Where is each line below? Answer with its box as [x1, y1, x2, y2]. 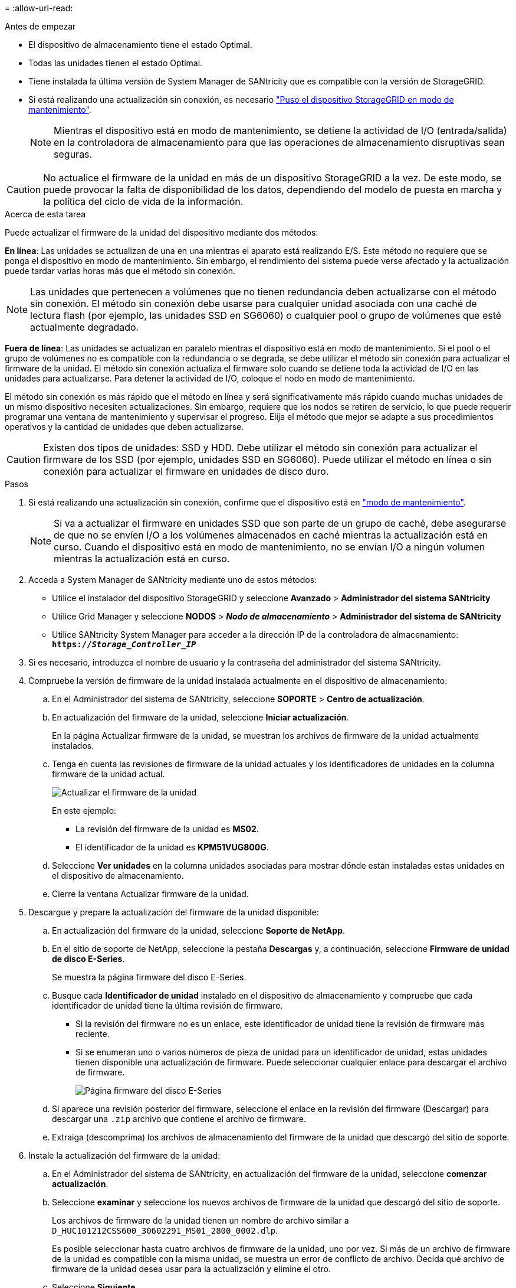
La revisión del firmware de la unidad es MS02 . [75, 824, 259, 834]
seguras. [54, 148, 93, 160]
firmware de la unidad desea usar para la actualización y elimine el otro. [52, 1264, 331, 1274]
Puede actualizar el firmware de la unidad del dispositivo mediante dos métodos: [5, 227, 318, 237]
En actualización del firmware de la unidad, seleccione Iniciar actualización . [52, 712, 349, 722]
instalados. [52, 741, 94, 751]
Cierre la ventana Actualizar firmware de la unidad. [52, 889, 249, 899]
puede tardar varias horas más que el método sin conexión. [5, 266, 235, 276]
